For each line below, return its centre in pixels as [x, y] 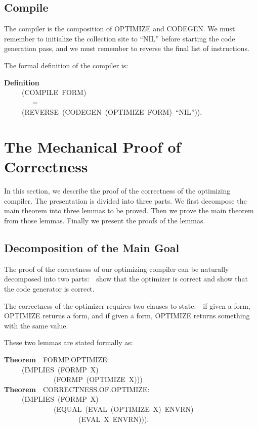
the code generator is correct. [49, 289]
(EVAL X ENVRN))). [114, 419]
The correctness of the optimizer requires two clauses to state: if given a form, [127, 305]
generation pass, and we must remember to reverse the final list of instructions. [127, 48]
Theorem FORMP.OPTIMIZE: [57, 359]
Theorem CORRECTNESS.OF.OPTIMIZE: [77, 389]
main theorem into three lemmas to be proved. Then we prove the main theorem [129, 210]
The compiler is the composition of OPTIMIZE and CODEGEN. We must [120, 29]
